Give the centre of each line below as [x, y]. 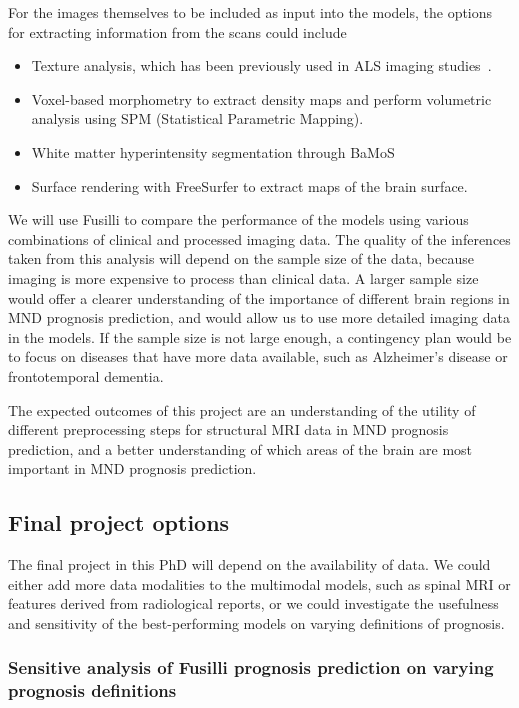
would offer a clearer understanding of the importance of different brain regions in [259, 297]
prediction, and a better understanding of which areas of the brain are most [240, 448]
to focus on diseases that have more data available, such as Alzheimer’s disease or [258, 356]
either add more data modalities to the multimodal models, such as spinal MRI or [259, 583]
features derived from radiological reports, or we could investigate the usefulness [253, 603]
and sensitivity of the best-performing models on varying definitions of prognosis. [256, 622]
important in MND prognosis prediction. [132, 468]
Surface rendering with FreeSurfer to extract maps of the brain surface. [249, 185]
